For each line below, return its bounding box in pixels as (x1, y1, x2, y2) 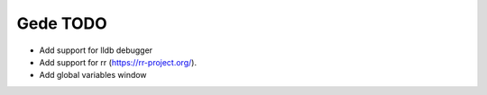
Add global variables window (39, 70, 148, 81)
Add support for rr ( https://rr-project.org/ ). (39, 56, 198, 67)
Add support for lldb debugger (39, 45, 153, 56)
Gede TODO (16, 13, 107, 33)
